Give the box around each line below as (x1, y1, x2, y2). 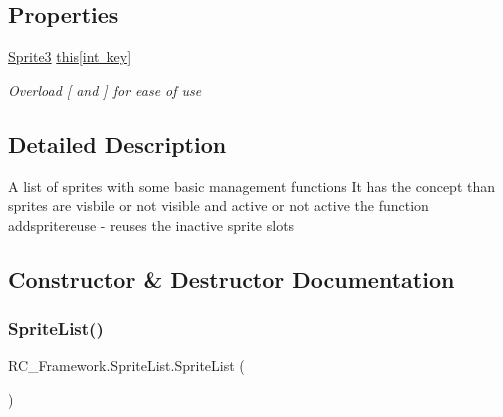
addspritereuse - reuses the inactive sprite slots (8, 214, 295, 235)
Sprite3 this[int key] (8, 46, 132, 67)
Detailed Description (8, 128, 227, 159)
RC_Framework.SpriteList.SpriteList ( (8, 355, 245, 376)
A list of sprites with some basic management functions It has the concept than (8, 175, 496, 196)
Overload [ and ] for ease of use (8, 79, 202, 100)
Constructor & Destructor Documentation (8, 263, 455, 294)
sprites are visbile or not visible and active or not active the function (8, 195, 429, 216)
